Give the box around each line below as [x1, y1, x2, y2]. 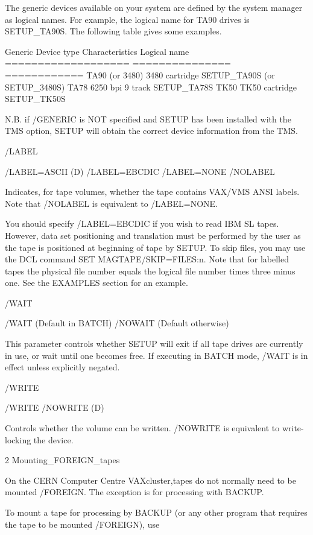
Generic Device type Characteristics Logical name [5, 45, 189, 57]
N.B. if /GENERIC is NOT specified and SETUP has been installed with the [5, 112, 291, 125]
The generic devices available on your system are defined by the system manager [5, 1, 303, 13]
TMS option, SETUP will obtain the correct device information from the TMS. [5, 124, 298, 137]
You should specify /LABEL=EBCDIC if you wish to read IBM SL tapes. [5, 217, 279, 230]
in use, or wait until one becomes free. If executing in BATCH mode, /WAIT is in [5, 349, 308, 361]
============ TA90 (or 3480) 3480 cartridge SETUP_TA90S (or [5, 68, 275, 81]
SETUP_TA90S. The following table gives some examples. [5, 25, 222, 37]
